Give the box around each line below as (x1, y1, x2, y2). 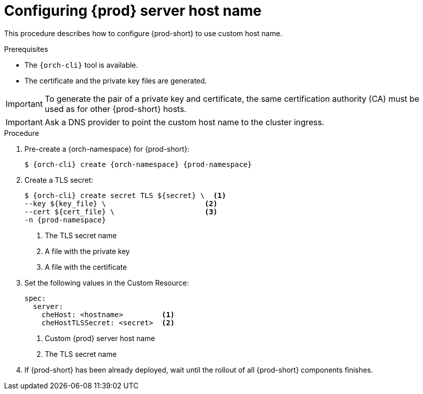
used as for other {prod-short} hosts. (44, 103, 187, 114)
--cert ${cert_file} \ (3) (24, 207, 218, 216)
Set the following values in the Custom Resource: (24, 278, 189, 287)
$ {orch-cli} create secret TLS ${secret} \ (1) (24, 191, 227, 200)
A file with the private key (45, 246, 130, 256)
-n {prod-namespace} (24, 215, 106, 224)
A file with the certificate (45, 262, 127, 271)
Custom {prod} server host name (45, 333, 155, 343)
